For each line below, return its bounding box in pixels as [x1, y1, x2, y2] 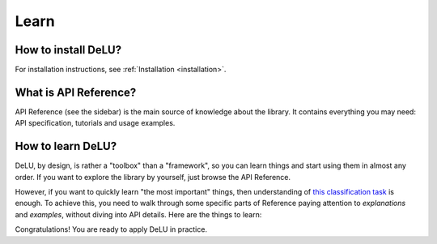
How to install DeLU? [15, 43, 121, 57]
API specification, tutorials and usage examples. [15, 118, 176, 128]
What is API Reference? [15, 85, 137, 99]
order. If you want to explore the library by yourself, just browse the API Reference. [15, 172, 291, 182]
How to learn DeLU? [15, 139, 117, 153]
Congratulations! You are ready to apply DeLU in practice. [15, 225, 208, 234]
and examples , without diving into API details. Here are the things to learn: [15, 209, 262, 219]
